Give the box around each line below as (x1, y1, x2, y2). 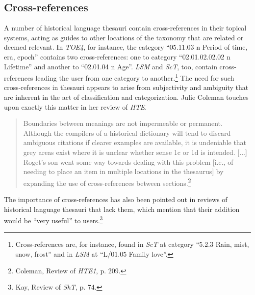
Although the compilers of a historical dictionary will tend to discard (23, 127, 231, 138)
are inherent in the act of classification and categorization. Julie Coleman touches (4, 92, 249, 102)
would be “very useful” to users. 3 (4, 214, 103, 225)
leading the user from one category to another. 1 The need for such (35, 71, 234, 83)
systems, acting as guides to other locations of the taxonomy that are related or (4, 32, 244, 42)
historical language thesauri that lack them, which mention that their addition (4, 204, 240, 214)
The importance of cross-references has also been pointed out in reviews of (4, 194, 228, 205)
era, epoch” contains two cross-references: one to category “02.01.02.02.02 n (4, 51, 230, 61)
